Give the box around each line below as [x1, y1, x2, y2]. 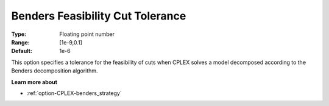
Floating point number [59, 30, 115, 38]
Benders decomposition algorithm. [11, 67, 98, 74]
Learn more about [11, 78, 58, 85]
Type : [11, 30, 27, 38]
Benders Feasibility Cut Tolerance [11, 9, 186, 23]
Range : [11, 38, 30, 46]
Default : [11, 48, 33, 55]
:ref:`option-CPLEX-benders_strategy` [26, 89, 122, 97]
